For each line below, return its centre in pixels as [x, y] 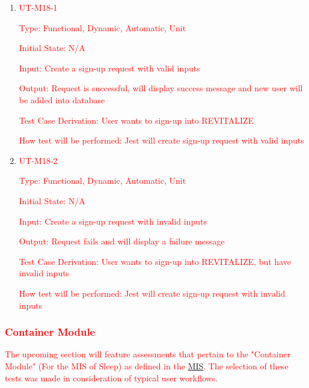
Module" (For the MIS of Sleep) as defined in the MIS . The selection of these [147, 365]
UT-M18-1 [38, 7]
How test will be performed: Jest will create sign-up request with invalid [152, 293]
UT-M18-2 [38, 160]
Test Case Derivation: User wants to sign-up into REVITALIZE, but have [155, 261]
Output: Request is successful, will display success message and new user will [161, 88]
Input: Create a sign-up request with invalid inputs [113, 221]
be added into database [62, 99]
